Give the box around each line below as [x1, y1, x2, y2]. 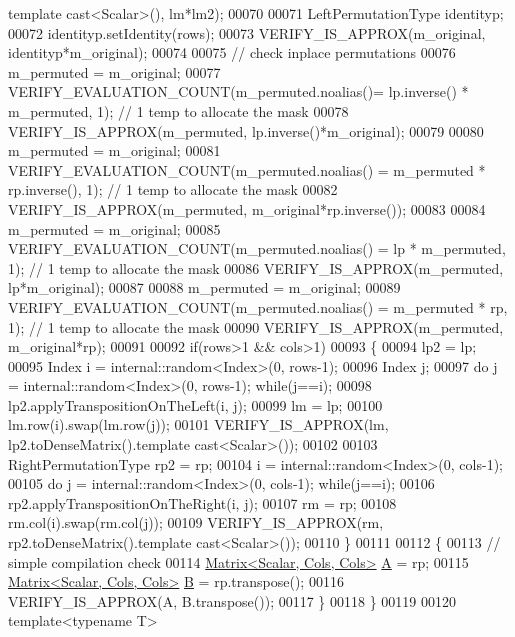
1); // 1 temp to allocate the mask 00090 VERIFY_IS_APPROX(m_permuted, [8, 316, 504, 337]
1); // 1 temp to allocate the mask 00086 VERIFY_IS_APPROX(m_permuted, [8, 257, 504, 278]
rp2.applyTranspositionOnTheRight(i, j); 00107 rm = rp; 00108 [8, 492, 397, 513]
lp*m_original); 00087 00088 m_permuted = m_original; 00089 [8, 277, 401, 298]
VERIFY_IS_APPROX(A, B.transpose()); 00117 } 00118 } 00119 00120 [8, 590, 456, 611]
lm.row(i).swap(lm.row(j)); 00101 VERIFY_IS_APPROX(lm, [8, 414, 389, 435]
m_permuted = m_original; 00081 [8, 140, 221, 161]
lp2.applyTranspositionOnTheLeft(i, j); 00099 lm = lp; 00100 [8, 394, 383, 415]
